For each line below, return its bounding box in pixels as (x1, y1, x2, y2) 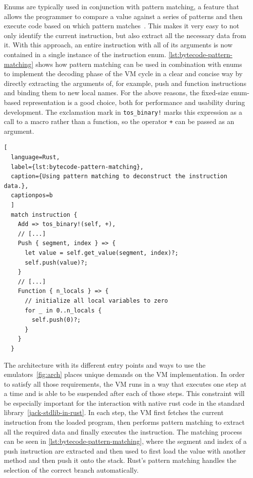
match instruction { (11, 211, 78, 218)
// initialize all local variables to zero (24, 297, 168, 304)
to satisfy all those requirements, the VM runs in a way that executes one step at (4, 378, 247, 389)
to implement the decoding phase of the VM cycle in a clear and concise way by (4, 68, 243, 79)
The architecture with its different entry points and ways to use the (4, 359, 206, 370)
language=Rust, (11, 154, 60, 161)
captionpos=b (11, 192, 53, 199)
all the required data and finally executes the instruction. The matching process (4, 426, 242, 436)
